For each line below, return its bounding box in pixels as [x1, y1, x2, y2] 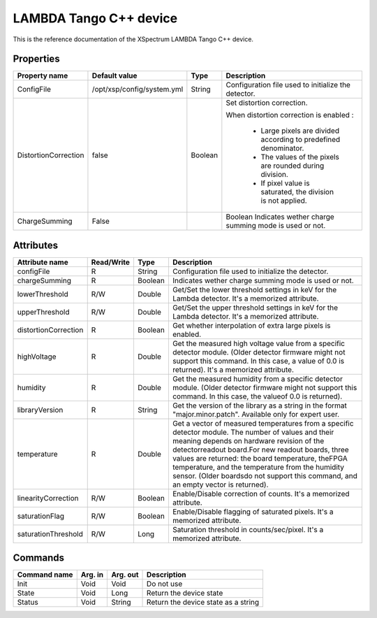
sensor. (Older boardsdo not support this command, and [172, 470, 357, 480]
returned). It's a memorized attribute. [172, 364, 295, 374]
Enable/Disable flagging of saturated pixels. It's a [172, 507, 334, 517]
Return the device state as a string [147, 598, 260, 608]
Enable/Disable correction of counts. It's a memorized [172, 489, 350, 498]
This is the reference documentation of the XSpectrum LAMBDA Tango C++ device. [13, 35, 254, 43]
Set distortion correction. [226, 98, 308, 108]
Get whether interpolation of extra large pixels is [172, 320, 331, 330]
